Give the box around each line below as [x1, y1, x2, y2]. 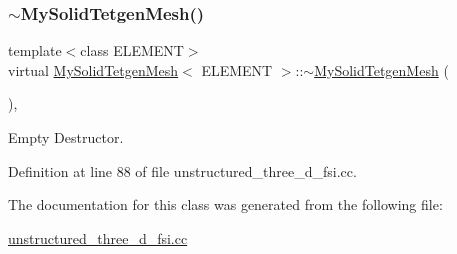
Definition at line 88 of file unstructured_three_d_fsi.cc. [8, 160, 357, 181]
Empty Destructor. [8, 127, 124, 147]
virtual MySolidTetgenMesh [8, 59, 179, 80]
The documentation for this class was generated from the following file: [8, 194, 443, 215]
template [8, 40, 62, 61]
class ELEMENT [80, 40, 184, 61]
